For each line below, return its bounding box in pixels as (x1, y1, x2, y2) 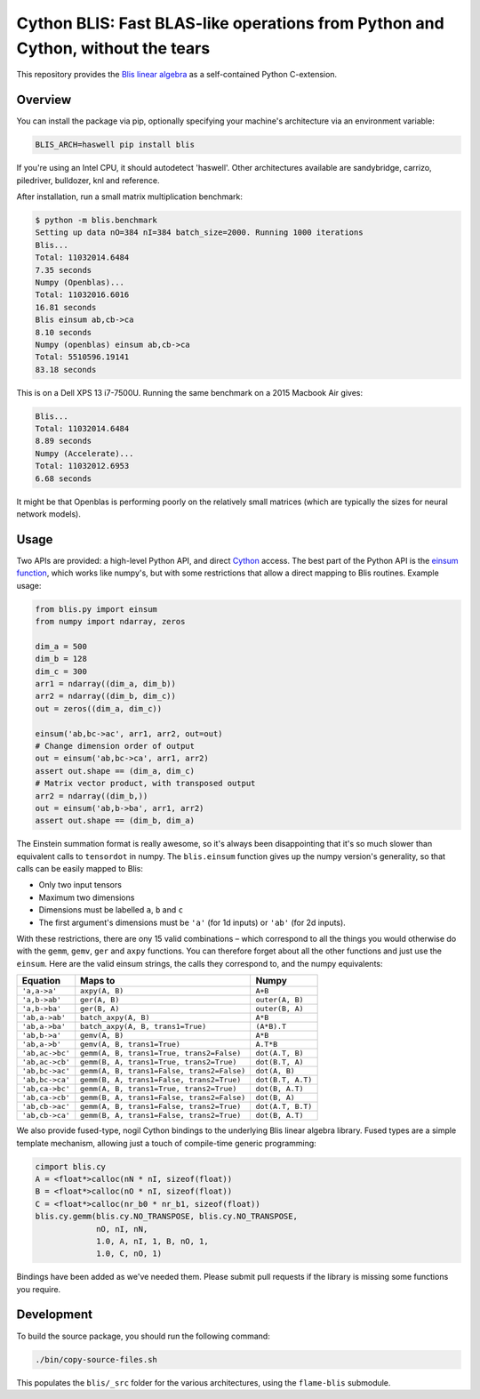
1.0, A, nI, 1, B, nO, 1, (96, 1236, 209, 1246)
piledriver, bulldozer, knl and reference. (16, 174, 160, 186)
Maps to (80, 975, 116, 987)
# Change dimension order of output (35, 741, 196, 751)
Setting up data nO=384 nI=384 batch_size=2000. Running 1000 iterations (35, 228, 364, 237)
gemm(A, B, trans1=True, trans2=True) (80, 1084, 237, 1094)
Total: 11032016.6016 (35, 290, 130, 300)
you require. (16, 1283, 61, 1294)
